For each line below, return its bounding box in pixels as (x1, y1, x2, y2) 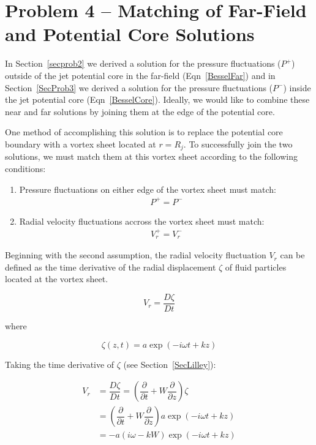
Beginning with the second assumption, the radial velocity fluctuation (5, 249, 266, 261)
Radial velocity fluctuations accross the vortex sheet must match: (19, 214, 265, 227)
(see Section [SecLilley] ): (123, 357, 216, 370)
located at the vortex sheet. (5, 272, 108, 285)
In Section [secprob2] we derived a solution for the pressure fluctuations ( (5, 57, 281, 70)
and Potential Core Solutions (5, 21, 255, 47)
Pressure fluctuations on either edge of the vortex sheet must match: (19, 182, 276, 195)
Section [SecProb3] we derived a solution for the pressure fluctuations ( (5, 81, 273, 94)
